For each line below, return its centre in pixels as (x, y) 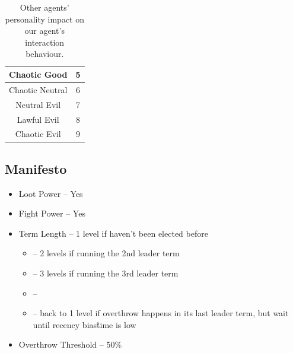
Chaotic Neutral (38, 89)
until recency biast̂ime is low (85, 324)
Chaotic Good (38, 74)
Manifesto (36, 168)
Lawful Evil (38, 119)
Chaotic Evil (38, 134)
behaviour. (45, 54)
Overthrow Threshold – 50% (70, 344)
